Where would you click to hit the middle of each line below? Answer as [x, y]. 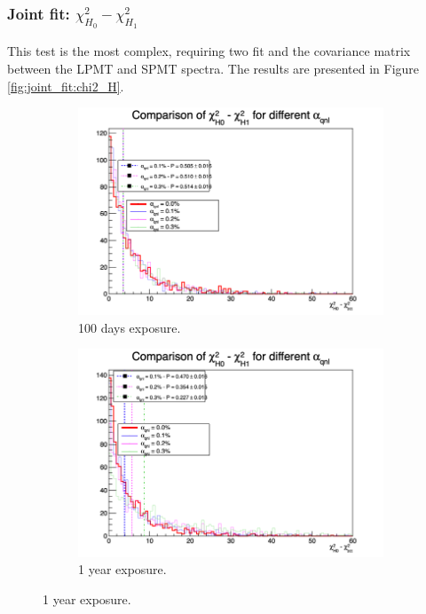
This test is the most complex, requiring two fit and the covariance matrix [209, 51]
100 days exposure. [130, 327]
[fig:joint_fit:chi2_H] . [66, 86]
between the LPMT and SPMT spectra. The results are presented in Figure [213, 68]
